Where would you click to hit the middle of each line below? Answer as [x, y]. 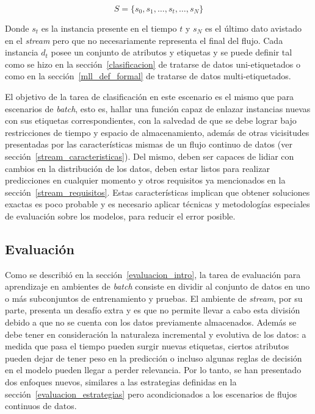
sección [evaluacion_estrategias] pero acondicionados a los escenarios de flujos [151, 394]
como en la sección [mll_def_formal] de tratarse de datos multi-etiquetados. [148, 76]
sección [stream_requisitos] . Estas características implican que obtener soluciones [157, 192]
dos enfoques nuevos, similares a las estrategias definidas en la [121, 382]
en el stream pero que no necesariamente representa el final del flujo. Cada [144, 40]
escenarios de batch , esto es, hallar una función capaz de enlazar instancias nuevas [158, 108]
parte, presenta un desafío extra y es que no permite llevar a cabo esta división [153, 310]
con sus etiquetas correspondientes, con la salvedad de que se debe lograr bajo [151, 120]
